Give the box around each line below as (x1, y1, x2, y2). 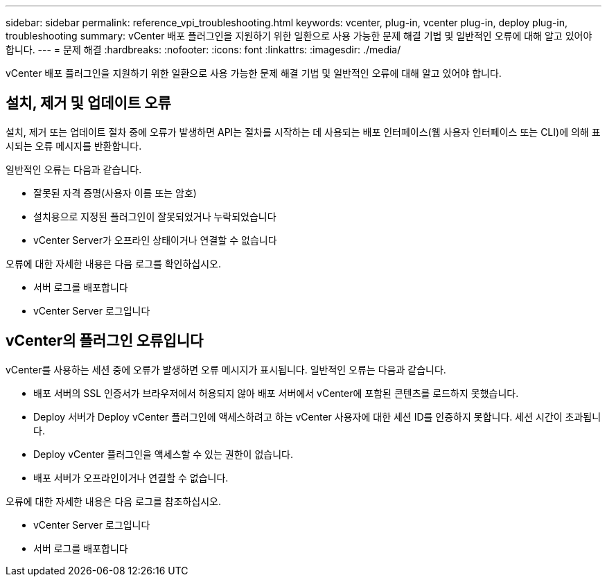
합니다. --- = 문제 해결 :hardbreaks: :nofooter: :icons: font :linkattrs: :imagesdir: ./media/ (6, 44, 401, 55)
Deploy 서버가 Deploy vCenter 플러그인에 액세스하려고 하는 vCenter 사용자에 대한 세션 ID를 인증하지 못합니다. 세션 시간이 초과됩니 (33, 410, 601, 423)
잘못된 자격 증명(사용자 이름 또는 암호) (33, 186, 197, 199)
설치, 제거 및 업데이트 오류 (6, 94, 171, 112)
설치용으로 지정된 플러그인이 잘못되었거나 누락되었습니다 (33, 210, 276, 222)
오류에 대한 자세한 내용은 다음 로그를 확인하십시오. (6, 257, 222, 270)
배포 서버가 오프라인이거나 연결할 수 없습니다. (33, 471, 229, 484)
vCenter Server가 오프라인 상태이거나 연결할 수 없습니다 (33, 233, 277, 246)
